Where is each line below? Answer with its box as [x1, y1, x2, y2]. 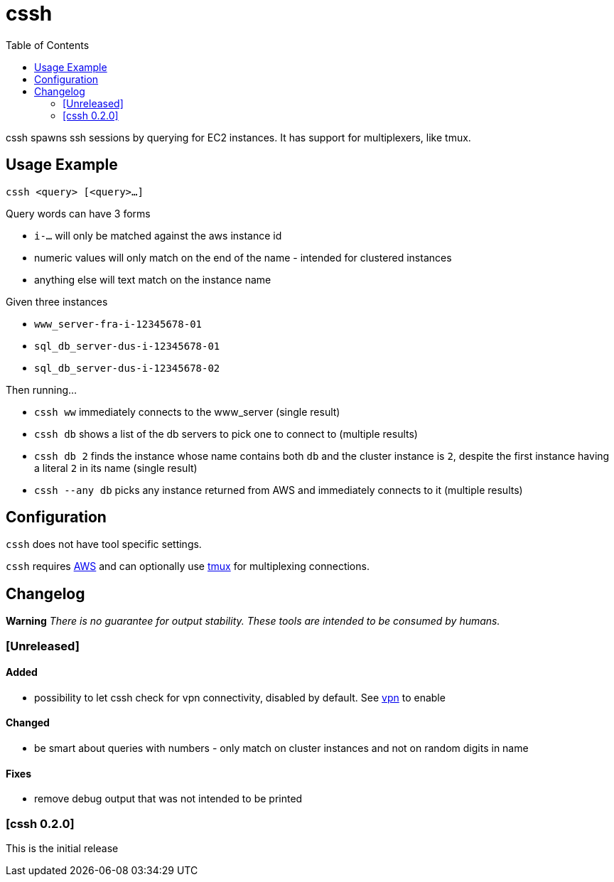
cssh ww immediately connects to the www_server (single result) [34, 405, 340, 418]
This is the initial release [6, 842, 119, 855]
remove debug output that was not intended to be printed [34, 792, 303, 805]
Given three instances [6, 295, 108, 308]
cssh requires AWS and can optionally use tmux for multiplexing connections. [6, 560, 370, 573]
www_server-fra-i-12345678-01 [34, 318, 203, 330]
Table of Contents [6, 38, 90, 51]
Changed [6, 716, 50, 729]
